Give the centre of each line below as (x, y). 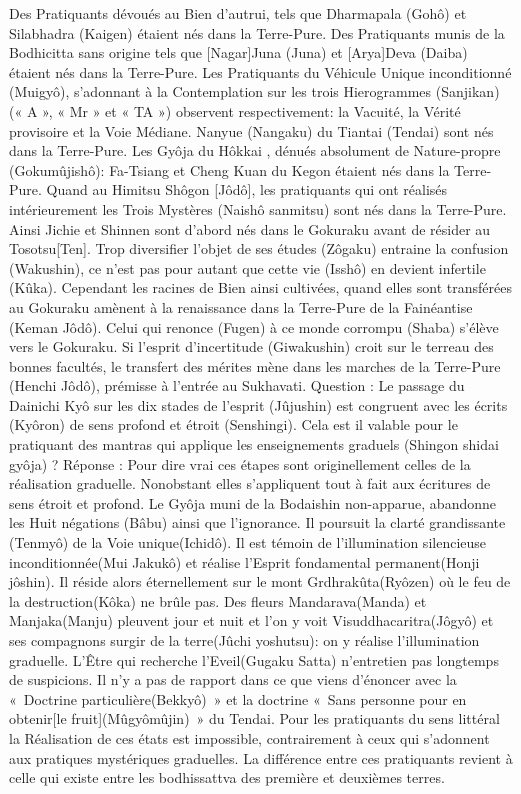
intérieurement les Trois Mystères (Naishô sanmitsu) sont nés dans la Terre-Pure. (258, 208)
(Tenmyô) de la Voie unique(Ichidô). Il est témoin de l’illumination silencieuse (248, 542)
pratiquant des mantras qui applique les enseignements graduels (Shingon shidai (254, 444)
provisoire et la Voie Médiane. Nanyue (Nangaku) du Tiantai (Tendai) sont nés (251, 130)
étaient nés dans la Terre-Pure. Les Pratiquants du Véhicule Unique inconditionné (260, 71)
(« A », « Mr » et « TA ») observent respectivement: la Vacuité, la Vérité (235, 110)
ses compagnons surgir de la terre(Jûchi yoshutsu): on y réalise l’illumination (244, 640)
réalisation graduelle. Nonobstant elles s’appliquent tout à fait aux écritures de (250, 483)
